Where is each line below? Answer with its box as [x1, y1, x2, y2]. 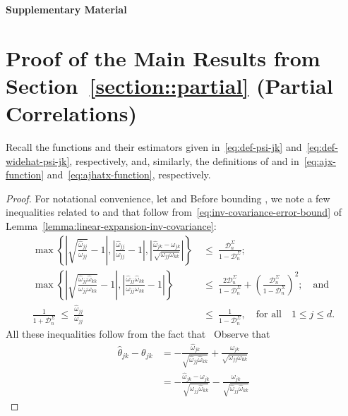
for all [256, 310, 282, 320]
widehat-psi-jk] [6, 153, 70, 168]
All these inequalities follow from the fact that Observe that [6, 326, 270, 341]
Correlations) [6, 99, 137, 128]
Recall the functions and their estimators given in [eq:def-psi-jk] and [6, 140, 302, 154]
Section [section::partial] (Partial [6, 71, 333, 99]
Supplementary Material [6, 2, 127, 16]
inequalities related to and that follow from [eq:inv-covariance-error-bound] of [6, 204, 342, 219]
